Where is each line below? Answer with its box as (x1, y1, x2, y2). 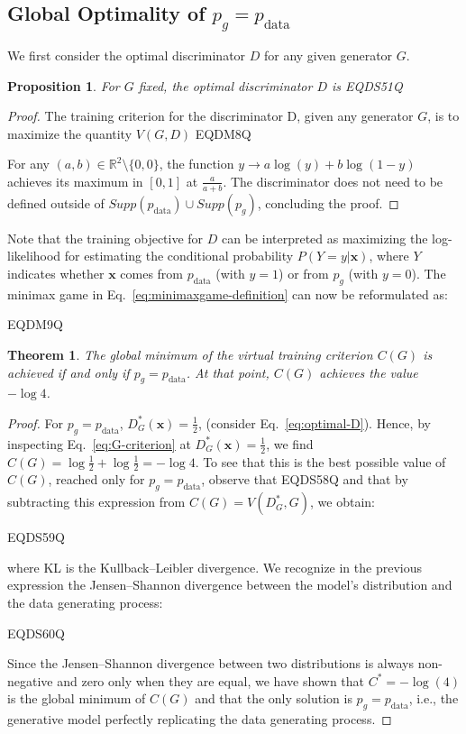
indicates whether (7, 263, 105, 282)
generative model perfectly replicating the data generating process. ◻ (7, 710, 392, 729)
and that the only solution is (195, 689, 352, 708)
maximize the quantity (7, 124, 132, 142)
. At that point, (186, 362, 270, 381)
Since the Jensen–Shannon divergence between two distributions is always (7, 654, 414, 673)
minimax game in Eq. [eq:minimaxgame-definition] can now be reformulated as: (7, 284, 448, 303)
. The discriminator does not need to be (223, 171, 443, 190)
